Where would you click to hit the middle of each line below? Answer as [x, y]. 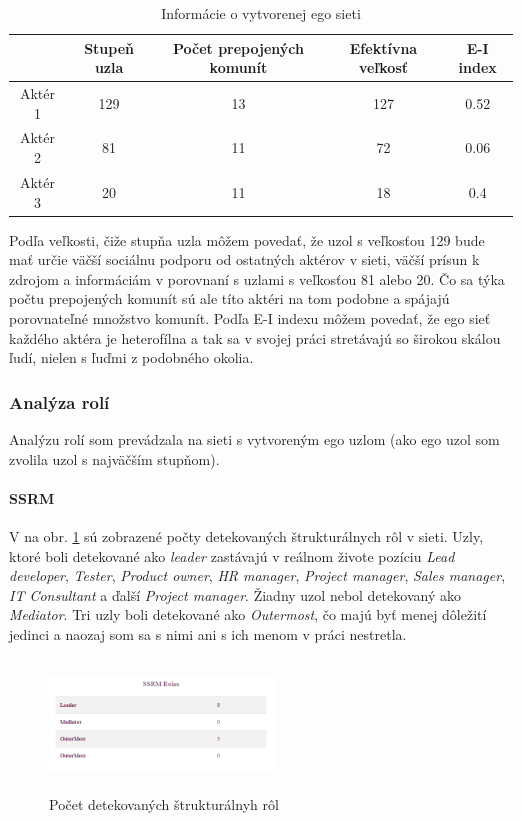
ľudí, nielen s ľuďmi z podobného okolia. [131, 357]
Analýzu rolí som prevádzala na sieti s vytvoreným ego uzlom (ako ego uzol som [254, 438]
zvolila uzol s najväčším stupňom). [114, 458]
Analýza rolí [59, 401]
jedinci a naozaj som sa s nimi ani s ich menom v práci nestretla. [208, 633]
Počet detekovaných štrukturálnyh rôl [164, 804]
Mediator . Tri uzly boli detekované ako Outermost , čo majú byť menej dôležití [248, 614]
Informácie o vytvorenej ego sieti [261, 13]
